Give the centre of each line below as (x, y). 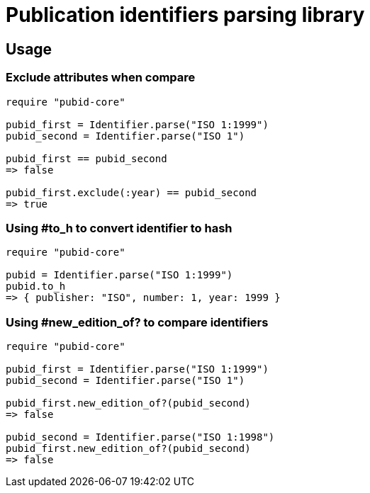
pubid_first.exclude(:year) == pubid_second (131, 192)
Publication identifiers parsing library (185, 15)
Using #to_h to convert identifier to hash (119, 228)
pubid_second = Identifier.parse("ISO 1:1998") (140, 437)
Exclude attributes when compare (101, 78)
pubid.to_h (36, 287)
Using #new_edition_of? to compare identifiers (137, 322)
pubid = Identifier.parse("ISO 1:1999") (119, 275)
